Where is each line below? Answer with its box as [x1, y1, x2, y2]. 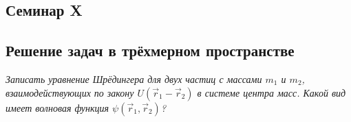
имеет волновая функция [6, 100, 109, 114]
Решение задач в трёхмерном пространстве [6, 40, 295, 61]
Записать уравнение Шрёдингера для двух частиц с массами [6, 71, 262, 86]
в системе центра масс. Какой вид [197, 85, 346, 99]
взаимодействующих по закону [6, 85, 134, 99]
